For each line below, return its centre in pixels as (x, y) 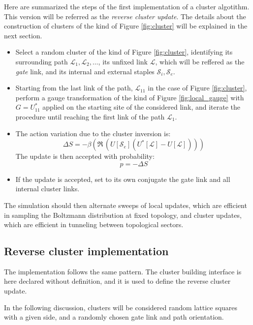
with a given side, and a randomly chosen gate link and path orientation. (114, 317)
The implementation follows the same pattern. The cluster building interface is (123, 271)
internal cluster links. (47, 189)
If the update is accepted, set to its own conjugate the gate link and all (123, 179)
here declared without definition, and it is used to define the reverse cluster (117, 281)
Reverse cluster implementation (86, 251)
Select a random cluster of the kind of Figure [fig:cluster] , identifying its (124, 52)
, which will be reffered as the (200, 61)
